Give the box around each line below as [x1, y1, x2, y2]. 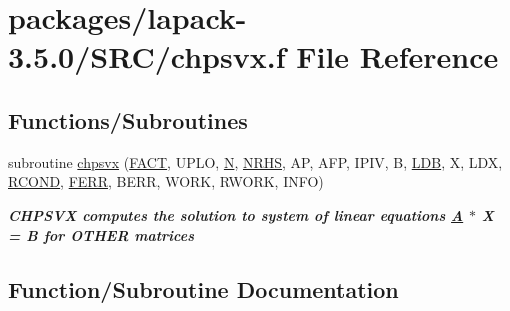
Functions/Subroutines [8, 104, 248, 135]
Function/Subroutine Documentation [8, 273, 399, 304]
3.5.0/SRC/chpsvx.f [8, 36, 286, 77]
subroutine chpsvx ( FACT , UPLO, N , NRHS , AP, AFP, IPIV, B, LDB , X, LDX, [8, 151, 503, 172]
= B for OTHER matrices [8, 224, 194, 245]
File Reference [296, 36, 499, 77]
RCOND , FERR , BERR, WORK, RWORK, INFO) [8, 171, 324, 192]
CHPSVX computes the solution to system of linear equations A [8, 204, 464, 225]
